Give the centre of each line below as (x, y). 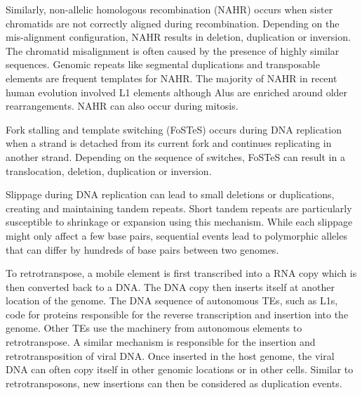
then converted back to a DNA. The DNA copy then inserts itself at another (170, 286)
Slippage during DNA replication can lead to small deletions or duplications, (170, 194)
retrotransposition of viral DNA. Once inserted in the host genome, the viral (170, 355)
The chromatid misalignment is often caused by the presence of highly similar (173, 50)
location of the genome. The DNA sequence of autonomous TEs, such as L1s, (172, 300)
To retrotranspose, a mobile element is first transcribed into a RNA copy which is (181, 273)
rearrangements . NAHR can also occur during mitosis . (122, 106)
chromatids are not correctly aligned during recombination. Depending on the (173, 23)
